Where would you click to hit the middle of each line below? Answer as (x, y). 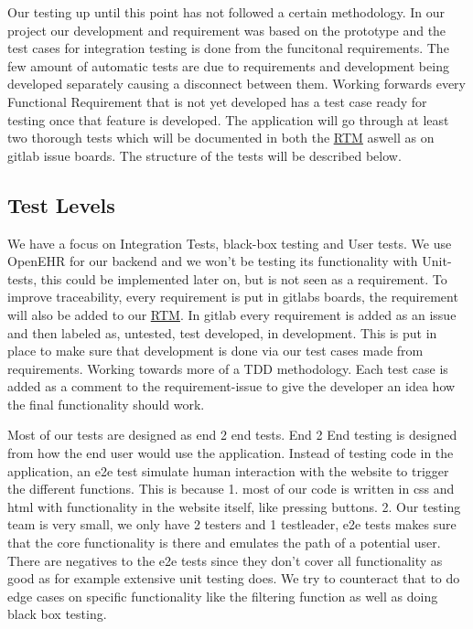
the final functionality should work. (106, 404)
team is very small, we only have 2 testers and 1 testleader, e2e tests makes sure (232, 524)
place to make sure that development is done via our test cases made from (215, 351)
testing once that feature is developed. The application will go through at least (228, 119)
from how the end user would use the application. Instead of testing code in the (231, 453)
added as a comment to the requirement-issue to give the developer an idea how (231, 386)
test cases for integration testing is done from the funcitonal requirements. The (228, 48)
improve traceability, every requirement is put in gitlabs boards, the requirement (233, 297)
